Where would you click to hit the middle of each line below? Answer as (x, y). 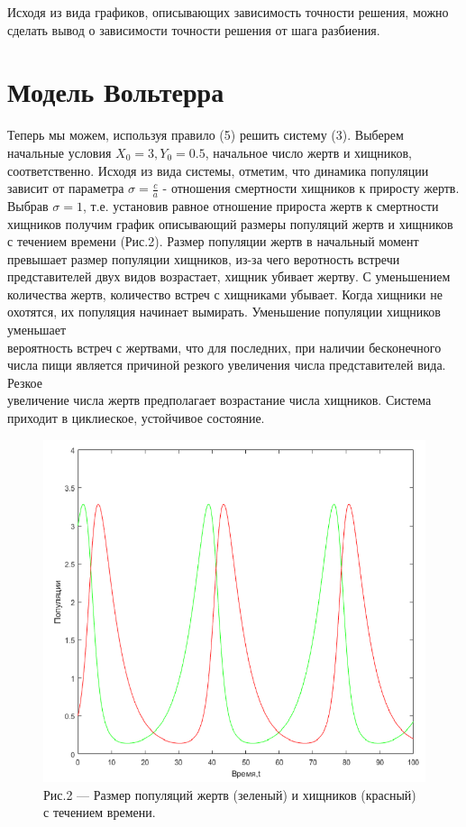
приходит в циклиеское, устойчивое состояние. (136, 418)
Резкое (25, 382)
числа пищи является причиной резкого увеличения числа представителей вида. (227, 365)
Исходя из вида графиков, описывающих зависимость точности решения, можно (228, 12)
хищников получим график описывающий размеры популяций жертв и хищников (230, 223)
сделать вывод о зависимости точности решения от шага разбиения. (194, 29)
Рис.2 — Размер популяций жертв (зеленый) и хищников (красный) (230, 794)
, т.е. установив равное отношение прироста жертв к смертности (261, 205)
